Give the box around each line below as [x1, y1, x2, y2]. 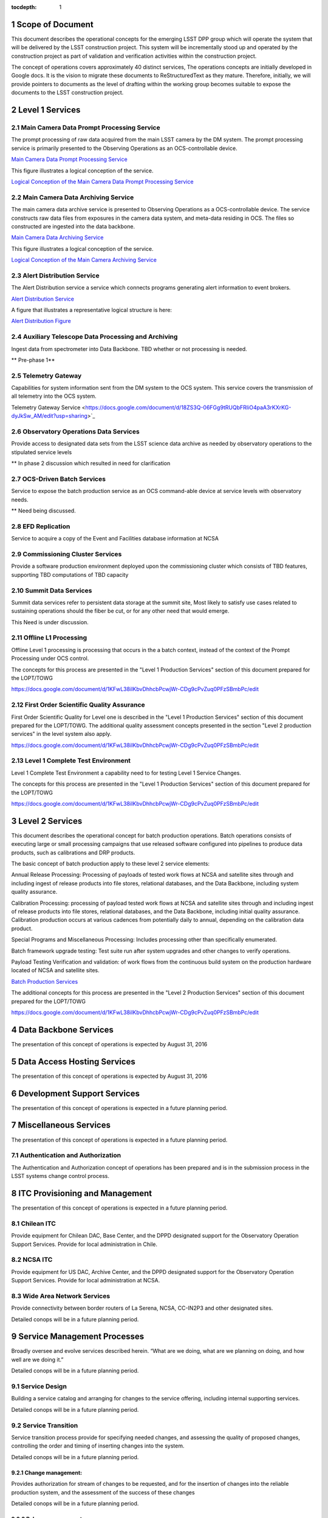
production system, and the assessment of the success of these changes [11, 1488, 195, 1496]
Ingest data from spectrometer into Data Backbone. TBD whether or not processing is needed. [11, 345, 247, 352]
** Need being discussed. [11, 507, 76, 514]
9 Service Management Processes [11, 1332, 145, 1342]
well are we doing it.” [11, 1356, 64, 1363]
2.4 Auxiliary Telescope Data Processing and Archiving [11, 333, 178, 341]
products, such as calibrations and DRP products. [11, 849, 135, 856]
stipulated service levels [11, 448, 72, 455]
